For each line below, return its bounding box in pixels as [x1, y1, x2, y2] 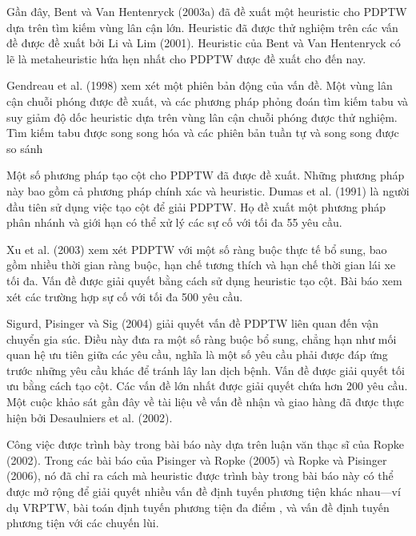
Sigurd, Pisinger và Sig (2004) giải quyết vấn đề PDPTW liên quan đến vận [6, 315, 378, 332]
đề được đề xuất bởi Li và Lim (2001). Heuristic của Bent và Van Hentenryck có [6, 34, 401, 51]
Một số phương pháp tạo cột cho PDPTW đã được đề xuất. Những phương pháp [6, 167, 405, 183]
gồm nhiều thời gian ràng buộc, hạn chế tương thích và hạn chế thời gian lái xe [6, 256, 396, 273]
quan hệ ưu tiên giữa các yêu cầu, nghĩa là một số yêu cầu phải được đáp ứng [6, 346, 388, 363]
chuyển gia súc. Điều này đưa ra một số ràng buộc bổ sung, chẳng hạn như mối [6, 330, 397, 347]
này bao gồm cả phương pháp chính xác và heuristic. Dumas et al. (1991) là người [6, 182, 410, 199]
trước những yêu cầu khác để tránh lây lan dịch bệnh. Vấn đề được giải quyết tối [6, 361, 405, 378]
